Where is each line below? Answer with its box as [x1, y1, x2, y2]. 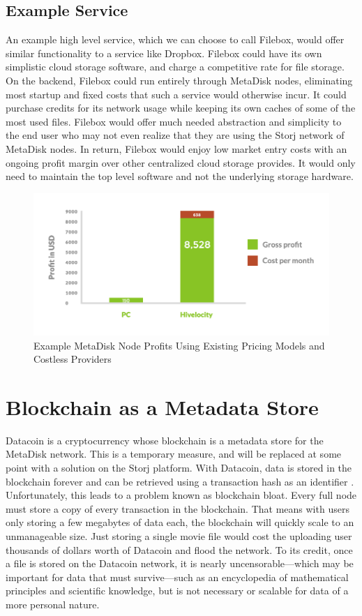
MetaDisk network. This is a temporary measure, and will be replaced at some [6, 446, 342, 461]
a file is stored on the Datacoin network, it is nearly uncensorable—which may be [6, 556, 354, 571]
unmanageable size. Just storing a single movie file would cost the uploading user [6, 528, 352, 543]
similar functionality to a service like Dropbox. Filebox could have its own [6, 45, 322, 60]
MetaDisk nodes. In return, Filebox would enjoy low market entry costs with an [6, 141, 347, 156]
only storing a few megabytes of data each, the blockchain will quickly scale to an [6, 515, 354, 529]
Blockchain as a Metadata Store [6, 392, 319, 421]
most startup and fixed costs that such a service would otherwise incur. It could [6, 87, 347, 101]
